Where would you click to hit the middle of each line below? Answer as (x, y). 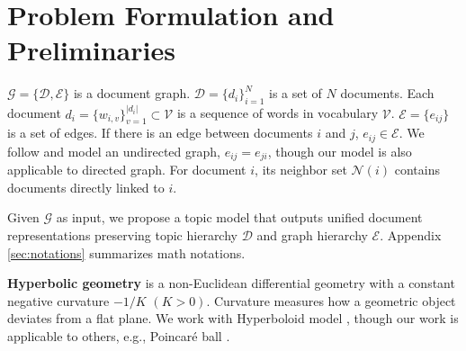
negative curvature (58, 300)
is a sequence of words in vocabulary (278, 113)
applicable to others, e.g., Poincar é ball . (119, 336)
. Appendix (411, 235)
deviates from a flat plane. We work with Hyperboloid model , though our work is (233, 318)
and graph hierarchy (312, 235)
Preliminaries (91, 50)
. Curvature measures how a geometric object (331, 300)
